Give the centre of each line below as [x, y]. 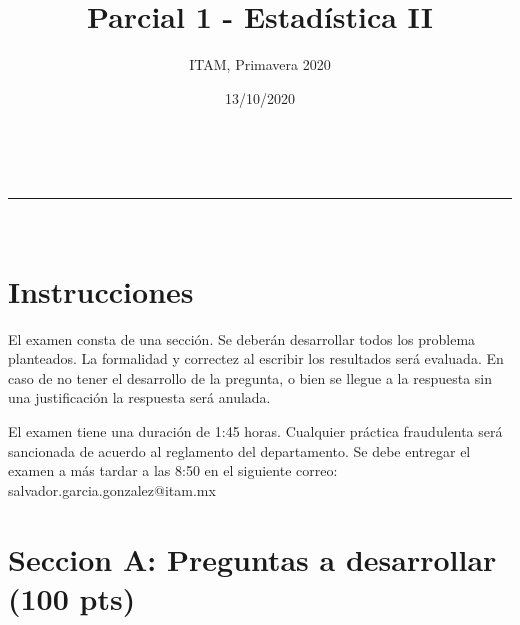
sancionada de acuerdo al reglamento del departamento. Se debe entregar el [239, 450]
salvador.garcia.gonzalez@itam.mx [112, 489]
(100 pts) [72, 597]
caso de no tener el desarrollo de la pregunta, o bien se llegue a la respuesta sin [250, 377]
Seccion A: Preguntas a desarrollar [252, 558]
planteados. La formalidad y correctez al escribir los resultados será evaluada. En [256, 358]
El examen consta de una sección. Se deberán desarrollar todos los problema [242, 338]
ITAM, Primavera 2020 [260, 64]
